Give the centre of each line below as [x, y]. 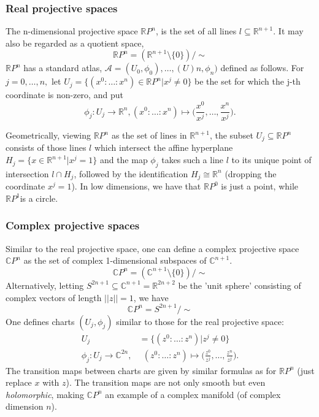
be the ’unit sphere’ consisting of [240, 285]
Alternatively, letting [45, 285]
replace [19, 382]
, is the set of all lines [196, 31]
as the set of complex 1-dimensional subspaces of [115, 260]
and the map [124, 160]
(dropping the [251, 173]
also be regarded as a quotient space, [75, 43]
